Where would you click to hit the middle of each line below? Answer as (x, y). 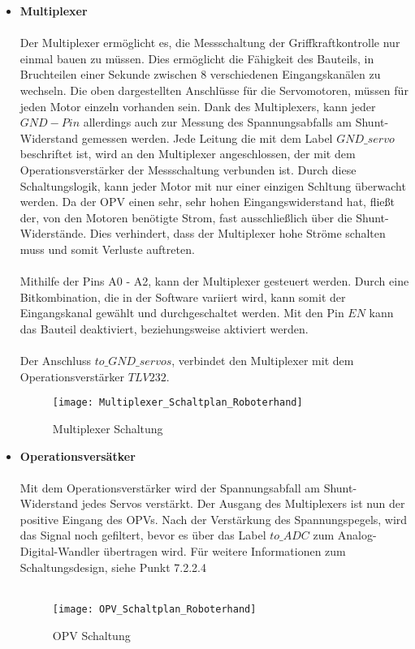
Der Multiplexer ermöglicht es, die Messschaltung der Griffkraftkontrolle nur (210, 43)
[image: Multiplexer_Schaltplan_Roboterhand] (177, 403)
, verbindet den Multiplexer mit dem (263, 361)
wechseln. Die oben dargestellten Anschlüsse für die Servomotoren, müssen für (214, 90)
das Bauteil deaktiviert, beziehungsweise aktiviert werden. (164, 328)
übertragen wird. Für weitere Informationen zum (225, 551)
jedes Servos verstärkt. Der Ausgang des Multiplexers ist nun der (243, 503)
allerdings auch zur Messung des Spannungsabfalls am (218, 122)
